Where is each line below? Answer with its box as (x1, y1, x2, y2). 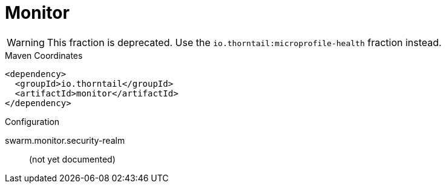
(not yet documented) (29, 153, 116, 164)
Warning (7, 36, 45, 49)
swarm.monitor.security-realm (5, 135, 125, 146)
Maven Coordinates (5, 50, 83, 61)
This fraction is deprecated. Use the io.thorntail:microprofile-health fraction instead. (47, 36, 442, 49)
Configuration (5, 116, 60, 127)
